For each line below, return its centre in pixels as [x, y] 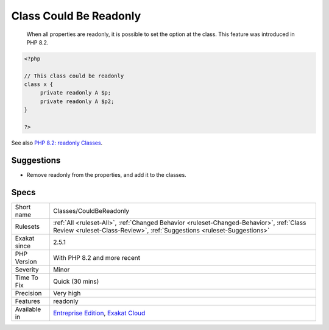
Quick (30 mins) [76, 281]
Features [28, 301]
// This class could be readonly [74, 76]
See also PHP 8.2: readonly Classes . [57, 143]
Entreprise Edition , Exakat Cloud [99, 313]
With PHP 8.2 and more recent [96, 257]
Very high [67, 293]
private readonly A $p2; [77, 101]
